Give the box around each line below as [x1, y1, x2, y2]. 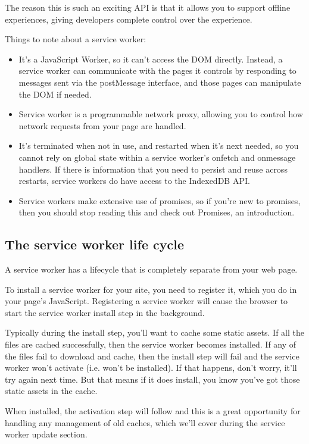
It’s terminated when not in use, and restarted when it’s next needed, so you [18, 139, 299, 152]
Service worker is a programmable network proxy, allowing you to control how [18, 108, 303, 120]
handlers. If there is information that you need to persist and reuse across [18, 162, 288, 175]
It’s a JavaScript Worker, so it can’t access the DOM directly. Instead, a [18, 52, 283, 65]
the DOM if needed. [18, 87, 92, 100]
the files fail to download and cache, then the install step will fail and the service [5, 349, 299, 362]
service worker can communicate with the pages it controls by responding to [18, 64, 296, 77]
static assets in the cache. [5, 384, 98, 397]
